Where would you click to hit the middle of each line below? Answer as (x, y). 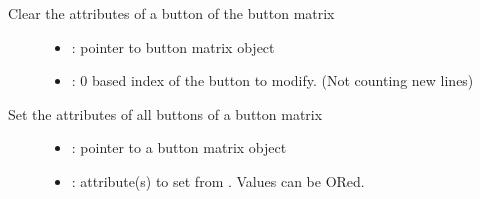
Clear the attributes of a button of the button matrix (171, 13)
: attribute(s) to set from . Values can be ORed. (218, 180)
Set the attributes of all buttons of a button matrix (165, 113)
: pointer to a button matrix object (179, 147)
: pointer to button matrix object (173, 46)
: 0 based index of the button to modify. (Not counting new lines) (272, 80)
